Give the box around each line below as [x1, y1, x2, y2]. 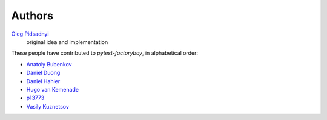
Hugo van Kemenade [26, 86, 79, 93]
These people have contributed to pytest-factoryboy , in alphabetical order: [11, 49, 198, 57]
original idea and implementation [26, 38, 108, 45]
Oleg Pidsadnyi [11, 30, 49, 37]
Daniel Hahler [26, 77, 61, 84]
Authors [11, 9, 54, 22]
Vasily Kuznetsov [26, 103, 70, 110]
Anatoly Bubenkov [26, 60, 72, 68]
